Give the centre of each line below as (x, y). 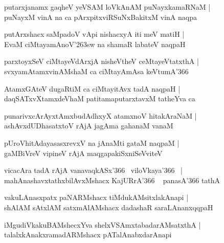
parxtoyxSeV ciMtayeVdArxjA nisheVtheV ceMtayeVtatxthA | (102, 61)
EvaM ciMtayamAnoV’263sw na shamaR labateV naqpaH (95, 44)
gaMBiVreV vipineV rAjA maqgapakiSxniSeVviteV (83, 153)
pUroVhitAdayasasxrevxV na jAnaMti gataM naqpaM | (92, 142)
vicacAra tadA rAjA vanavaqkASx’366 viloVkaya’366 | (93, 170)
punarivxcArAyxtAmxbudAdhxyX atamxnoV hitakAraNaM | (100, 115)
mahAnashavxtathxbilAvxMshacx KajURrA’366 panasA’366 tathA (112, 180)
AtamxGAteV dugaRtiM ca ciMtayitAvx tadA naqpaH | (92, 88)
